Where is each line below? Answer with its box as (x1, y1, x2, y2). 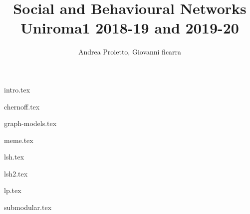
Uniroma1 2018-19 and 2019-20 (20, 17, 239, 38)
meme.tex (4, 134, 33, 145)
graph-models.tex (4, 118, 57, 128)
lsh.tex (4, 151, 24, 162)
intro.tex (4, 84, 30, 94)
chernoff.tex (4, 101, 40, 111)
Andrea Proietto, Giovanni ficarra (78, 46, 182, 57)
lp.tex (4, 185, 21, 195)
